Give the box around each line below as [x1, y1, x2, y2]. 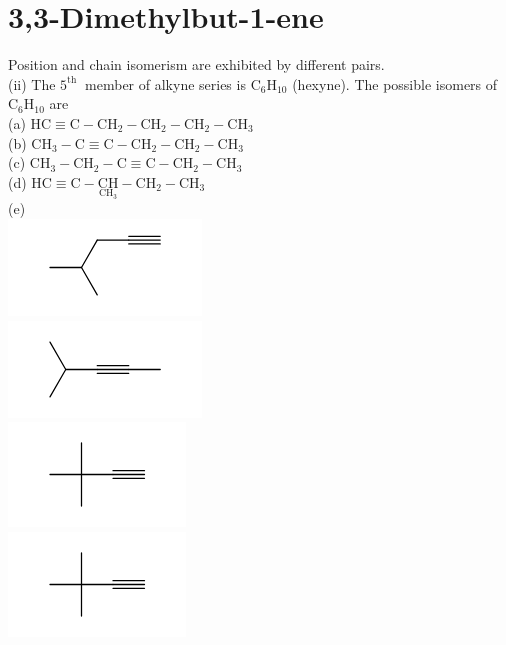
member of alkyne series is [85, 73, 246, 94]
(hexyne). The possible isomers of [292, 73, 498, 94]
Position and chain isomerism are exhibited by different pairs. [8, 54, 385, 75]
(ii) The [8, 73, 56, 94]
